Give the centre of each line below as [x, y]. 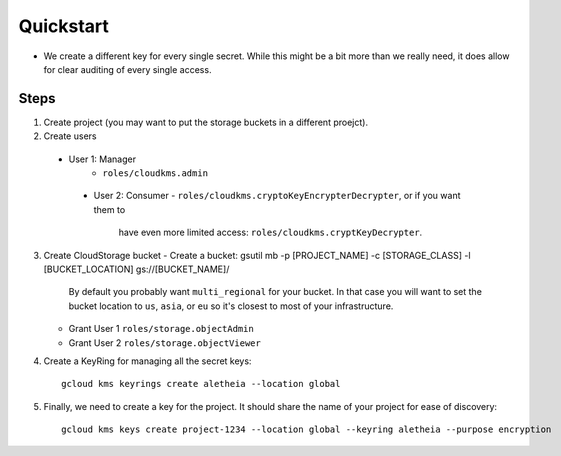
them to [109, 209]
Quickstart [64, 26]
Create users [70, 136]
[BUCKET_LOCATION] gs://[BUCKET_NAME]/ [136, 269]
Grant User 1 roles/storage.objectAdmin [161, 329]
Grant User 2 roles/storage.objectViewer [165, 342]
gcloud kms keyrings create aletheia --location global [201, 384]
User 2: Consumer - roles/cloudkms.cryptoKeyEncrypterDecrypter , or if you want [277, 196]
